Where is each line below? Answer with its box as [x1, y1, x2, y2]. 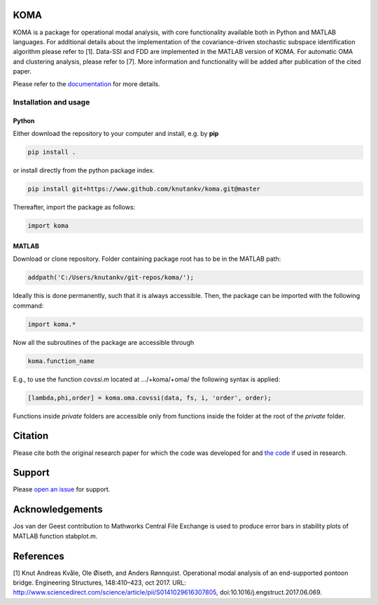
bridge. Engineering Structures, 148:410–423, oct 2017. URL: [13, 578, 187, 587]
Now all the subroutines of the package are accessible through [13, 338, 195, 346]
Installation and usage [13, 97, 90, 107]
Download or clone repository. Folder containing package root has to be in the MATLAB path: [13, 254, 281, 263]
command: [13, 301, 44, 310]
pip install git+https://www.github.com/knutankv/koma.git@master [27, 185, 260, 193]
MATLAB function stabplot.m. [13, 531, 98, 540]
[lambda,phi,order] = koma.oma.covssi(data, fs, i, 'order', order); [27, 393, 272, 402]
